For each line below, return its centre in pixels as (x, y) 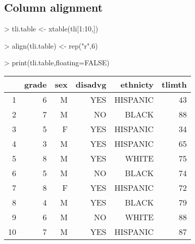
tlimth (174, 84)
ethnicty (137, 84)
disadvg (91, 84)
